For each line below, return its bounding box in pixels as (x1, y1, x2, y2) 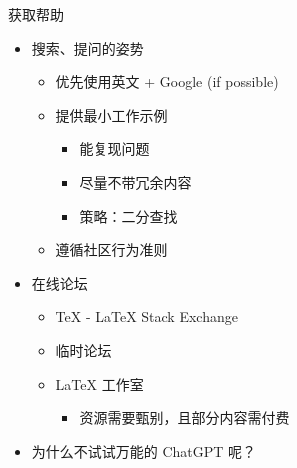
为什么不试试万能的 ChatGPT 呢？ (31, 440, 257, 461)
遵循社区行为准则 (55, 239, 168, 260)
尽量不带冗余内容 (79, 171, 192, 192)
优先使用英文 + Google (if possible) (55, 71, 279, 92)
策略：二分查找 (79, 205, 178, 226)
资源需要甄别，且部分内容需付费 (79, 407, 290, 428)
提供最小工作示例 (55, 104, 168, 125)
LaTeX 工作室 (55, 373, 144, 394)
